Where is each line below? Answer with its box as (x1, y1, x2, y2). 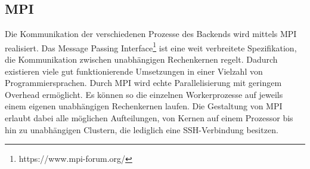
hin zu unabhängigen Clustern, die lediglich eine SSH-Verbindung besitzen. (5, 123, 278, 136)
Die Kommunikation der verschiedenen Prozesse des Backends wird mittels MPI (5, 27, 297, 40)
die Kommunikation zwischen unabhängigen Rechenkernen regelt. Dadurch (5, 53, 278, 66)
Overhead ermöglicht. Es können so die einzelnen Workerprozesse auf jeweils (5, 88, 283, 100)
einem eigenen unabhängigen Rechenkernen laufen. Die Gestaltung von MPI (5, 100, 283, 112)
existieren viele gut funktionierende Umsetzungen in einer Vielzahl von (5, 64, 263, 77)
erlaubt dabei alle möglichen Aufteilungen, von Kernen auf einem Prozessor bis (5, 112, 293, 124)
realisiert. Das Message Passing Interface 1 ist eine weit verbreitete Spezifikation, (5, 39, 297, 54)
